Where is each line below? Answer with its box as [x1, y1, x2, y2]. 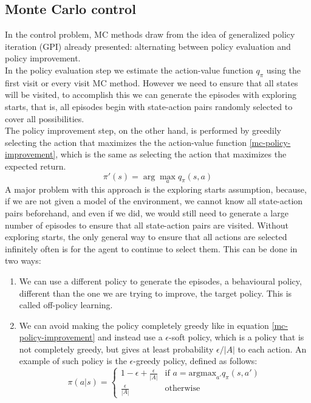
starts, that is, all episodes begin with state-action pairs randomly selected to [5, 100, 293, 112]
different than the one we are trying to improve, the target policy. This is [19, 286, 292, 299]
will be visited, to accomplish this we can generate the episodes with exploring [5, 88, 296, 101]
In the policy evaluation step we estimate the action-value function [5, 63, 253, 76]
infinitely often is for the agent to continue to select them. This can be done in [5, 242, 298, 255]
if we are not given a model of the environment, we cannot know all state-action [5, 195, 303, 207]
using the [266, 63, 301, 76]
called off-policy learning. [19, 298, 113, 311]
